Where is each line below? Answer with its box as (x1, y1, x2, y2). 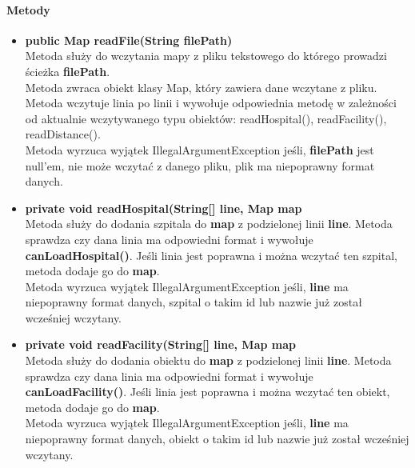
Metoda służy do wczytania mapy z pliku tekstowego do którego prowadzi (25, 47, 387, 64)
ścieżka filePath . (25, 62, 110, 79)
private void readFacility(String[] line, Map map (25, 336, 296, 353)
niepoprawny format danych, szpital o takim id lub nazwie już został (25, 294, 362, 310)
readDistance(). (25, 126, 101, 142)
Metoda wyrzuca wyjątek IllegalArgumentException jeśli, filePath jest (25, 141, 374, 158)
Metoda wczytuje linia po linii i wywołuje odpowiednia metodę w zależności (25, 94, 397, 111)
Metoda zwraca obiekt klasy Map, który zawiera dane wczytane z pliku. (25, 78, 377, 95)
